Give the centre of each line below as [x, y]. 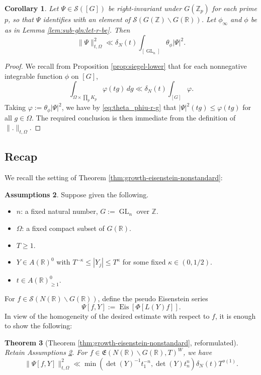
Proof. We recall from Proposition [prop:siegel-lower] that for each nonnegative [126, 66]
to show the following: [38, 326]
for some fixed [144, 262]
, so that [21, 19]
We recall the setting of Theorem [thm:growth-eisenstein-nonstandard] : [114, 177]
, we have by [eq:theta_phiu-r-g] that [119, 107]
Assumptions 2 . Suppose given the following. [77, 194]
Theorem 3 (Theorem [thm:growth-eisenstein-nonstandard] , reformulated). [121, 342]
